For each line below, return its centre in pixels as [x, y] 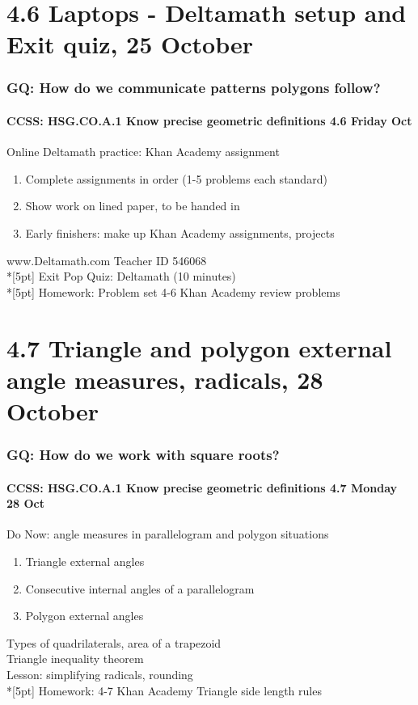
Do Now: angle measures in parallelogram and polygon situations [168, 534]
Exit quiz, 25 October [130, 44]
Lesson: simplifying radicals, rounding [100, 674]
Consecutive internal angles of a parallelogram [140, 588]
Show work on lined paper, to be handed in [133, 206]
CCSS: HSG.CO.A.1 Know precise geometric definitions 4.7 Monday [202, 487]
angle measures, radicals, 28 [165, 379]
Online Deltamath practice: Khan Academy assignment [143, 152]
